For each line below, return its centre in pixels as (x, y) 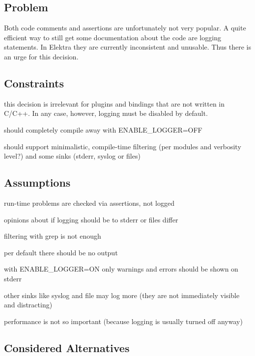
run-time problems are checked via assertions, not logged (89, 203)
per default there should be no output (61, 252)
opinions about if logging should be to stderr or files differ (91, 219)
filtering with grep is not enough (53, 236)
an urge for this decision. (41, 56)
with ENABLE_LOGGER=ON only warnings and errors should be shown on (121, 269)
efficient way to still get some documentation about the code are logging (113, 37)
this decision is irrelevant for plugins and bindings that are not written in (114, 103)
